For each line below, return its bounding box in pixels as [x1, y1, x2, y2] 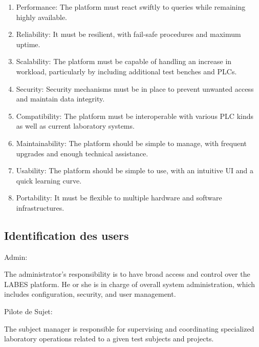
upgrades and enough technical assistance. [16, 148, 148, 158]
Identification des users [4, 227, 129, 243]
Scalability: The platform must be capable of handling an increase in [16, 56, 232, 67]
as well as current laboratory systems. [16, 120, 135, 131]
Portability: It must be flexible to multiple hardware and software [16, 192, 222, 203]
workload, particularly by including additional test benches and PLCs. [16, 66, 237, 76]
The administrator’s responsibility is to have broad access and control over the [4, 269, 250, 279]
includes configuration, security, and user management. [4, 289, 176, 299]
